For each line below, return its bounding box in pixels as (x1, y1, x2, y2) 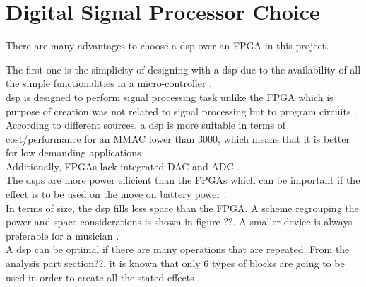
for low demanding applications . (6, 145, 148, 160)
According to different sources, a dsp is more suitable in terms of (6, 117, 286, 132)
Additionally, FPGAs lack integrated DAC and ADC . (6, 158, 240, 173)
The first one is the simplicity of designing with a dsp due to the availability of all (6, 61, 361, 76)
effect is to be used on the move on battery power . (6, 187, 227, 201)
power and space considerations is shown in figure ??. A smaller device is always (6, 214, 353, 229)
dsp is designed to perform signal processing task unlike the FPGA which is (6, 89, 333, 104)
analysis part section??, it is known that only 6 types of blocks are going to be (6, 256, 345, 271)
